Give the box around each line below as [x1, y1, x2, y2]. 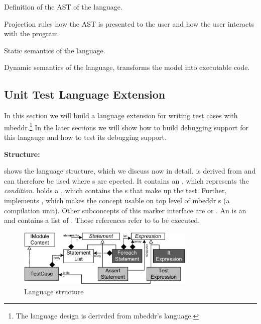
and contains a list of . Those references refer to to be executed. [4, 215, 200, 225]
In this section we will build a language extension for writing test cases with [4, 110, 238, 121]
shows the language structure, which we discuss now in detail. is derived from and [4, 166, 256, 176]
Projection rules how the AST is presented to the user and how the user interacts [4, 18, 254, 29]
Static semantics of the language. [4, 45, 105, 55]
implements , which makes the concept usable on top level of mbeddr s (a [4, 195, 230, 205]
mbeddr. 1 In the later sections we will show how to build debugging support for [4, 120, 249, 132]
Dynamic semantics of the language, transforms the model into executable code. [4, 62, 250, 72]
